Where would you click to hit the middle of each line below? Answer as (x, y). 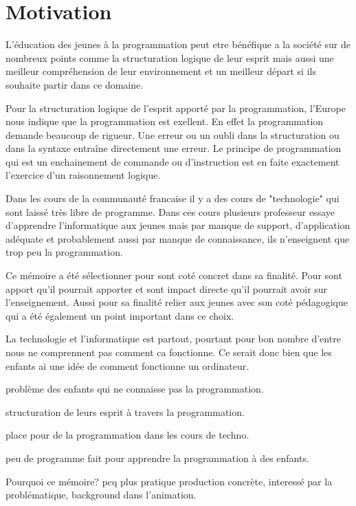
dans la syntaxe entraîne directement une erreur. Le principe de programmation (174, 148)
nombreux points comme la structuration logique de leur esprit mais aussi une (170, 57)
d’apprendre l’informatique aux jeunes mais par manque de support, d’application (178, 225)
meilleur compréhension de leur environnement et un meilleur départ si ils (161, 71)
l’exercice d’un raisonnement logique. (83, 175)
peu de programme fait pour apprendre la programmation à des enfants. (157, 458)
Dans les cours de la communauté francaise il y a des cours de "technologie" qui (173, 198)
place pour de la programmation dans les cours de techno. (127, 435)
